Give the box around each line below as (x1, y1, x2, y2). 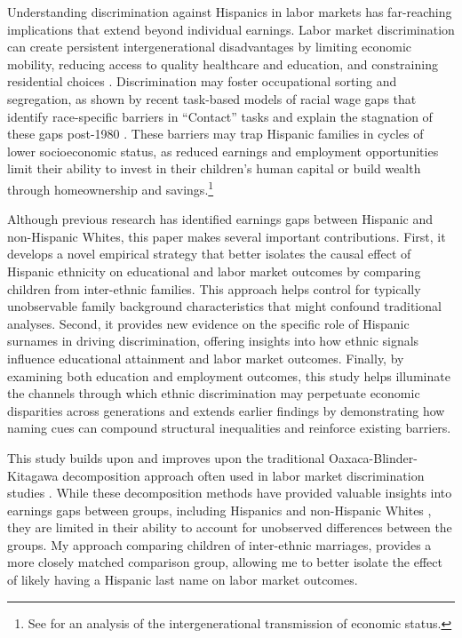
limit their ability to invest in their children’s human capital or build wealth (7, 159, 421, 178)
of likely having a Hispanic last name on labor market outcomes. (7, 570, 358, 589)
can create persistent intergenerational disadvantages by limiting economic (7, 37, 412, 56)
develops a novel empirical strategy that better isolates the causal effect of (7, 244, 411, 263)
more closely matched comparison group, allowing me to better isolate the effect (7, 553, 442, 571)
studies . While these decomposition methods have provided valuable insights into (7, 483, 452, 502)
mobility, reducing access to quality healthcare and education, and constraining (7, 54, 438, 73)
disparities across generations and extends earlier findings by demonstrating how (7, 401, 445, 419)
